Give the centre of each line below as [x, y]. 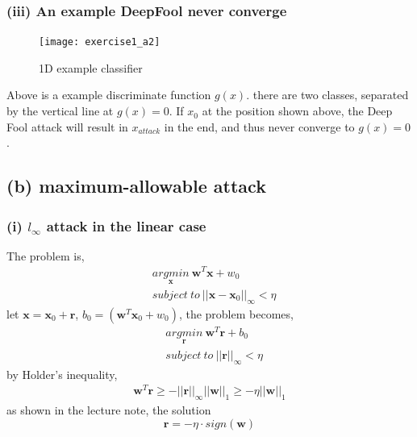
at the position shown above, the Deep [297, 111]
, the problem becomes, [236, 313]
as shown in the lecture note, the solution [109, 410]
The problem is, [46, 255]
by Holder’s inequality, [62, 374]
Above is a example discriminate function [109, 95]
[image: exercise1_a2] [100, 42]
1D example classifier [91, 67]
